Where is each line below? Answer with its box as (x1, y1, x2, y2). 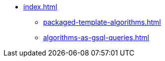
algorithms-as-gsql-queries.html (43, 33, 149, 42)
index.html (23, 2, 57, 11)
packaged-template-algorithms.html (43, 18, 161, 26)
